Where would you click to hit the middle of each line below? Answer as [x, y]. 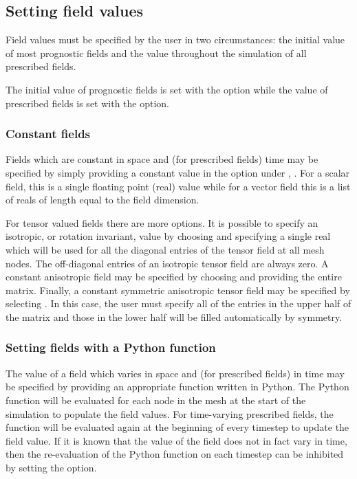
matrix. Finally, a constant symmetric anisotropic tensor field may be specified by [178, 290]
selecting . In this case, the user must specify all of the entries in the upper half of [178, 303]
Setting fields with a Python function [111, 347]
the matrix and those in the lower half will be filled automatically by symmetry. [174, 316]
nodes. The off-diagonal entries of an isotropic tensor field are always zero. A [167, 263]
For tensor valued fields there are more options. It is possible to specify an [162, 222]
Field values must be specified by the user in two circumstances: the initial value [175, 40]
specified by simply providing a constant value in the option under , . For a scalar [178, 172]
